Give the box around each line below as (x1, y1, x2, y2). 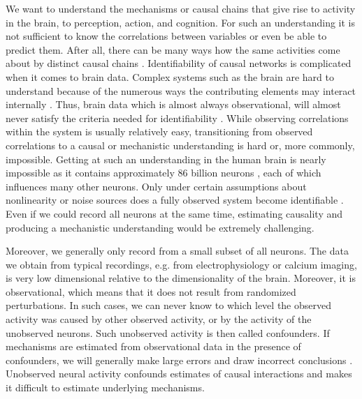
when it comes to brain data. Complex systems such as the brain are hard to (6, 69, 334, 84)
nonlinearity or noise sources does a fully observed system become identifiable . (6, 193, 344, 207)
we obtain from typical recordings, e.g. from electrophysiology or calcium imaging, (6, 257, 357, 271)
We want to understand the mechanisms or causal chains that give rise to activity (6, 1, 356, 15)
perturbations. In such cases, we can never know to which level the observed (6, 298, 331, 313)
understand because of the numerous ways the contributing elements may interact (6, 83, 356, 98)
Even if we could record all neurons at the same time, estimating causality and (6, 206, 343, 220)
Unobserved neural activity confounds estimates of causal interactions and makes (6, 366, 352, 381)
